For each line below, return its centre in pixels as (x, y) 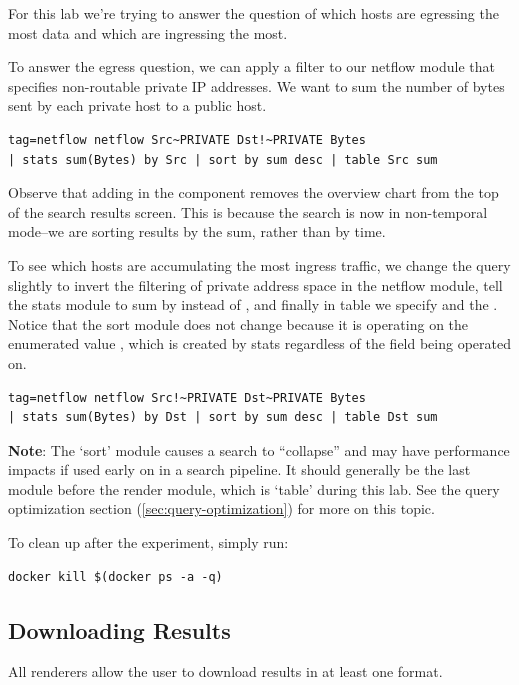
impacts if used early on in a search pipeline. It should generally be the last (239, 469)
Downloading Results (119, 629)
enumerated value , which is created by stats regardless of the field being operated (259, 343)
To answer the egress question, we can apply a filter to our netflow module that (251, 66)
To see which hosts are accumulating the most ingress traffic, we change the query (259, 264)
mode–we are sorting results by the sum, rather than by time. (197, 231)
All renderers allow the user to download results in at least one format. (225, 671)
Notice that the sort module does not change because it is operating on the (238, 323)
